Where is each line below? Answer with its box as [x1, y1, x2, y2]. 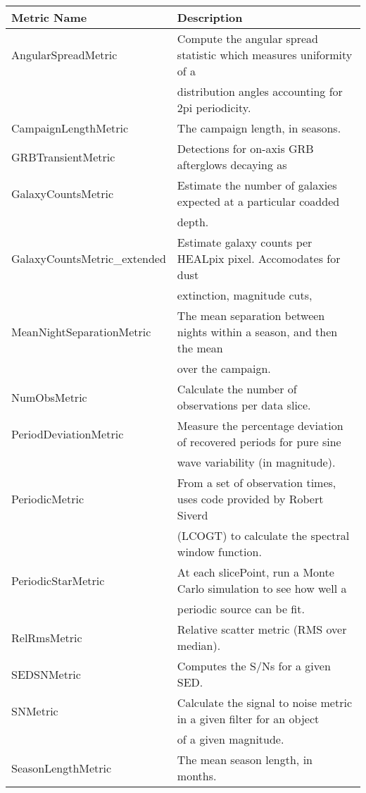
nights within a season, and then [177, 324, 338, 340]
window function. [177, 543, 262, 560]
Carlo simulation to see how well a [177, 580, 347, 596]
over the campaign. [177, 360, 271, 376]
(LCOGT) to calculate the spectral [177, 527, 350, 543]
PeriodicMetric [11, 491, 84, 507]
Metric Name [11, 9, 87, 25]
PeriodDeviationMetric [11, 425, 124, 442]
